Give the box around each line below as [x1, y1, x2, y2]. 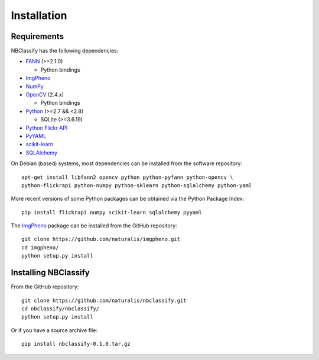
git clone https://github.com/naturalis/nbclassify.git [21, 297, 187, 304]
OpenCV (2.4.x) [25, 91, 64, 98]
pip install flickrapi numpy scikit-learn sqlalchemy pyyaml [21, 209, 202, 216]
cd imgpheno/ [21, 244, 59, 251]
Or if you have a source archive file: [11, 326, 97, 334]
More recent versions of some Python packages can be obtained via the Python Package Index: [11, 195, 245, 202]
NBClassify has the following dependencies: [11, 47, 119, 54]
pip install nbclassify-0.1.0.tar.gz [21, 340, 131, 348]
